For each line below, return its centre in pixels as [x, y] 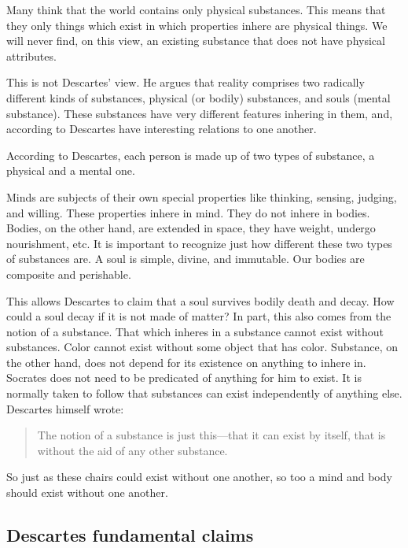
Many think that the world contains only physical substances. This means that [196, 9]
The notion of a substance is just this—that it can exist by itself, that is [211, 435]
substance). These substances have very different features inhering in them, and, [200, 113]
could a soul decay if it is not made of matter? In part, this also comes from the [199, 316]
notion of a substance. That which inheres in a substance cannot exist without [195, 331]
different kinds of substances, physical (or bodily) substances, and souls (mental [198, 97]
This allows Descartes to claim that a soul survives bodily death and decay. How [200, 300]
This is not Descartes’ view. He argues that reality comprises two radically [186, 82]
